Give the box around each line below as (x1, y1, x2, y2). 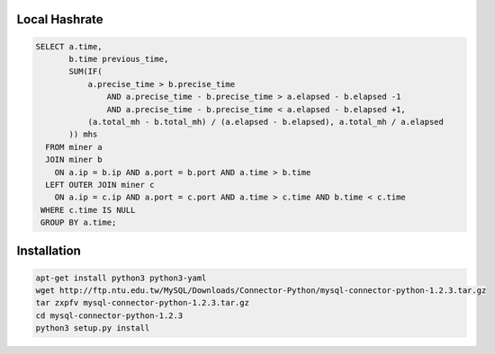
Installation (16, 243, 81, 259)
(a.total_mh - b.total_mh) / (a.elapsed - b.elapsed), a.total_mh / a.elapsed (87, 117, 445, 127)
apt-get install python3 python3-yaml (35, 272, 207, 283)
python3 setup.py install (35, 323, 150, 333)
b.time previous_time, (68, 54, 169, 64)
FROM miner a (45, 142, 103, 152)
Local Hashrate (16, 12, 103, 27)
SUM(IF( (68, 66, 103, 76)
